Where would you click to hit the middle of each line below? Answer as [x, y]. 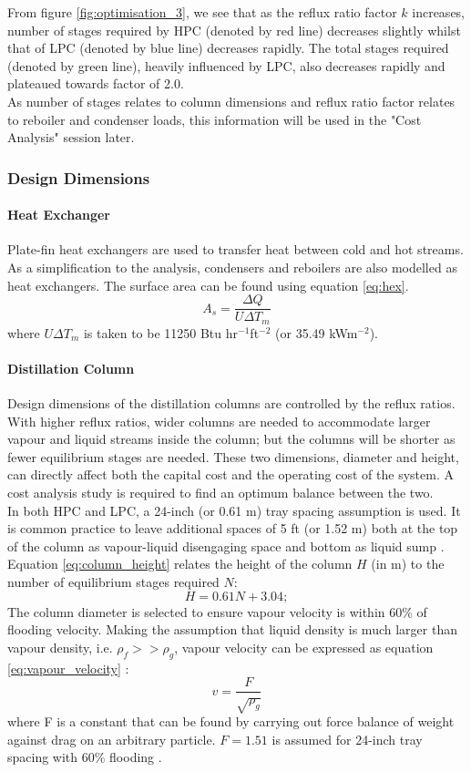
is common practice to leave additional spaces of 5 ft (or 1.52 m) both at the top [233, 528]
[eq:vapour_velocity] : [68, 668]
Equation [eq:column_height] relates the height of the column [180, 564]
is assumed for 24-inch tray [347, 739]
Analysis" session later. [71, 137]
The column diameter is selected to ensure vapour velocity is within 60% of [217, 611]
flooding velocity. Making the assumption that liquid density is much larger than [232, 629]
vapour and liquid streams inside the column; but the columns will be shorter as [231, 439]
